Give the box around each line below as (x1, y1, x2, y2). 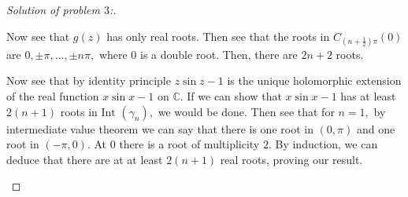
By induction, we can (275, 136, 378, 152)
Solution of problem (6, 2, 100, 17)
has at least (340, 87, 396, 104)
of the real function (6, 87, 99, 104)
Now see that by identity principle (6, 72, 171, 89)
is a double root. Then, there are (140, 46, 298, 62)
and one (356, 120, 395, 137)
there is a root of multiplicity (119, 136, 260, 152)
